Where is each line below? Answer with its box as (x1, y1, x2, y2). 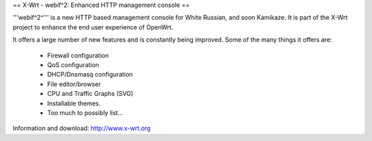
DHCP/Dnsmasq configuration (47, 70, 134, 79)
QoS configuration (47, 60, 99, 68)
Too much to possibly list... (47, 108, 124, 116)
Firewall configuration (47, 51, 110, 60)
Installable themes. (47, 99, 101, 107)
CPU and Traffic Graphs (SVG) (47, 90, 134, 98)
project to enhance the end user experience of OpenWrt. (12, 23, 174, 31)
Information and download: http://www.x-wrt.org (12, 124, 151, 133)
